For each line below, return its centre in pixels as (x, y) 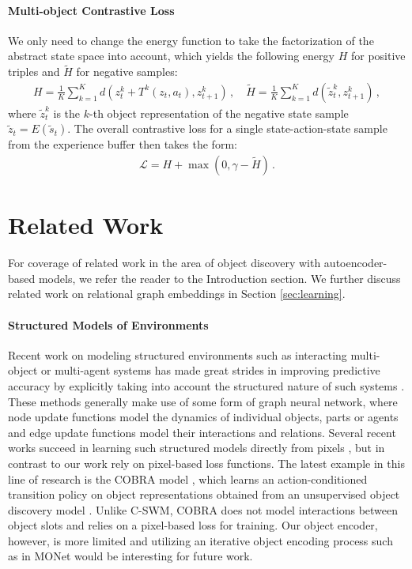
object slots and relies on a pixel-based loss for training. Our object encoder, (193, 525)
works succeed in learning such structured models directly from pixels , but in (197, 448)
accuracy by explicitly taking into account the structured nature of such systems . (206, 385)
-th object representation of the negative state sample (219, 113)
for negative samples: (127, 72)
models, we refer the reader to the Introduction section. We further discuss (219, 278)
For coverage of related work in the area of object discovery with (164, 263)
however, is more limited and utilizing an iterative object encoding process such (200, 540)
